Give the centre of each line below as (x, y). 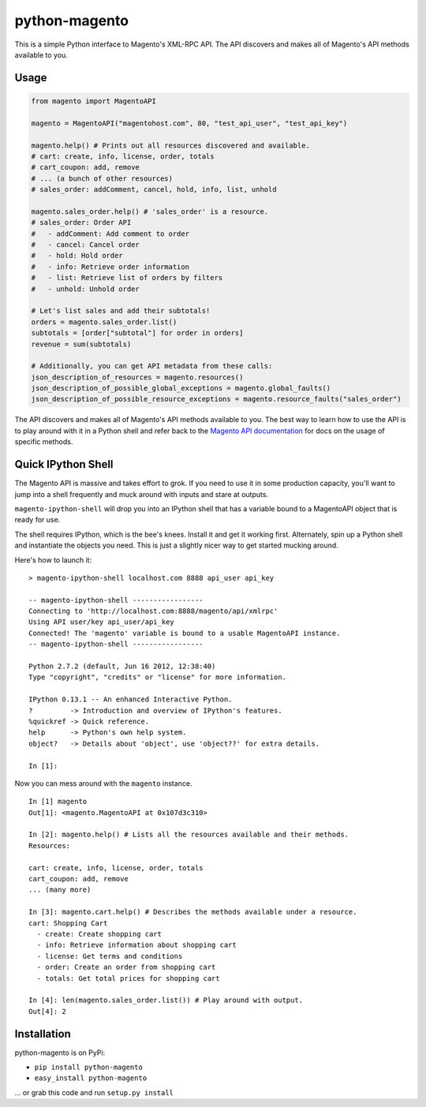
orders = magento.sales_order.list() (104, 322)
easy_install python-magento (91, 1078)
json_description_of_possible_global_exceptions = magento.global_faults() (181, 388)
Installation (43, 1034)
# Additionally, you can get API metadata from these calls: (152, 366)
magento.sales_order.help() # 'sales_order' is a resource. (150, 211)
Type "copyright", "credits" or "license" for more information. (158, 677)
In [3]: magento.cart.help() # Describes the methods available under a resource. (193, 912)
